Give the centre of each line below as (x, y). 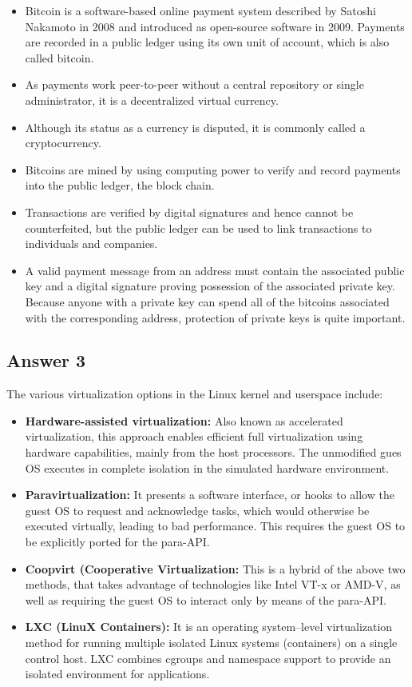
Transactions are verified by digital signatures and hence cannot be (189, 212)
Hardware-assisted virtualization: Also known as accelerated (184, 420)
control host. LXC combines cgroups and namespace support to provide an (208, 658)
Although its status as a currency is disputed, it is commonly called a (195, 127)
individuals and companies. (91, 244)
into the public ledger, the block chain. (120, 185)
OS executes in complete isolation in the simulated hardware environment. (207, 467)
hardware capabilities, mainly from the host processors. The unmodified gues (213, 452)
